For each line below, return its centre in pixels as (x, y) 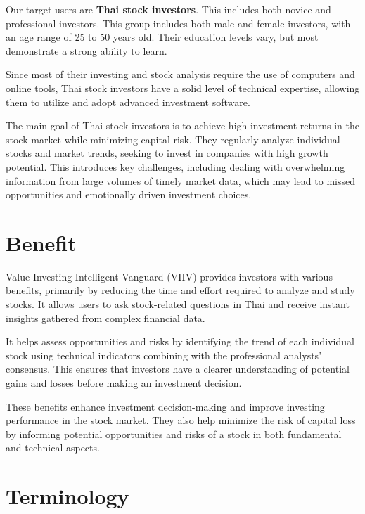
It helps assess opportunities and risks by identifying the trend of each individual (180, 341)
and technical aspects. (53, 448)
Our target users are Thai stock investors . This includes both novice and (168, 9)
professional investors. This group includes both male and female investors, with (178, 23)
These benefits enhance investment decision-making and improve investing (165, 406)
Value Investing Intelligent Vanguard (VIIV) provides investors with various (169, 276)
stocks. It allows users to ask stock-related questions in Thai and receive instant (178, 304)
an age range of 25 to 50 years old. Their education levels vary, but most (162, 37)
